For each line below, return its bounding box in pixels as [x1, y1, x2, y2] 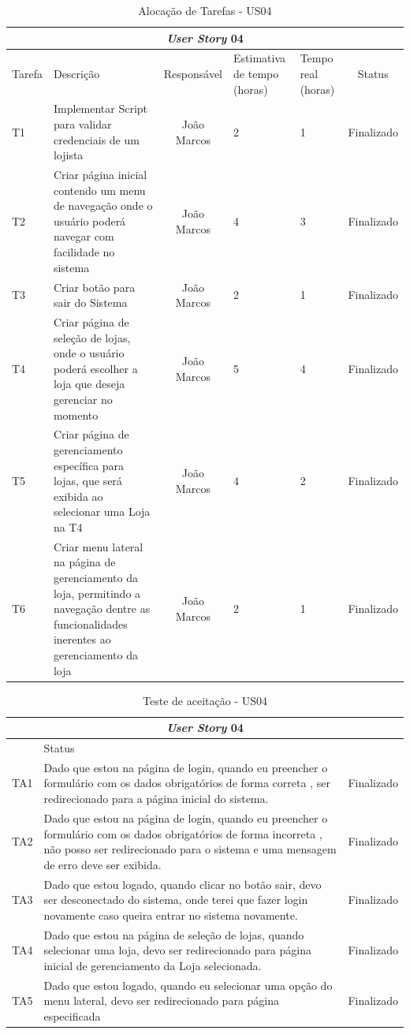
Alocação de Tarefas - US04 [138, 2, 272, 18]
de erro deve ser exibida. [43, 856, 162, 872]
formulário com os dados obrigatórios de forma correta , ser [43, 775, 330, 791]
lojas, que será [53, 472, 122, 489]
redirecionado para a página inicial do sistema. [43, 790, 269, 807]
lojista [53, 147, 84, 163]
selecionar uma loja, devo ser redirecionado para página [43, 942, 311, 958]
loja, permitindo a [53, 584, 141, 601]
